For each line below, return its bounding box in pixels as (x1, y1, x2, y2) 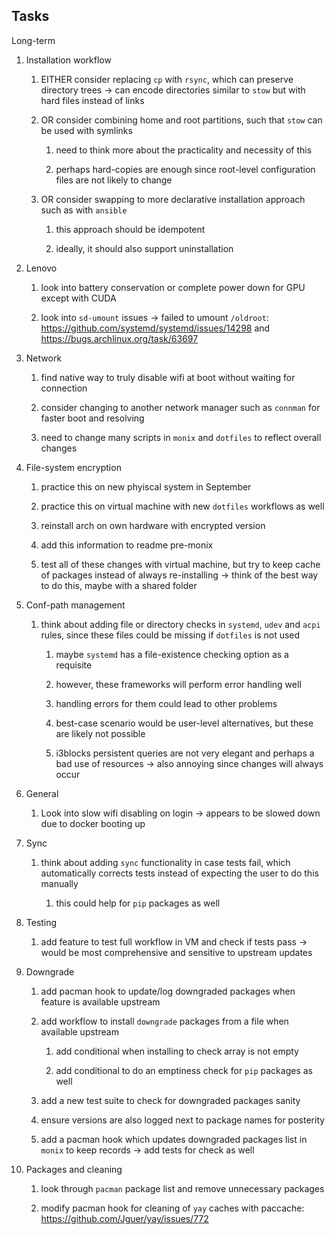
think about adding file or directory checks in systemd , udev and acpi (40, 618, 321, 630)
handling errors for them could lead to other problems (55, 697, 278, 709)
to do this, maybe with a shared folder (40, 579, 198, 591)
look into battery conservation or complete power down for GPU (40, 281, 306, 293)
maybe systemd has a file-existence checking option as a (55, 648, 289, 660)
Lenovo (25, 262, 58, 274)
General (25, 787, 59, 799)
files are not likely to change (55, 174, 173, 186)
